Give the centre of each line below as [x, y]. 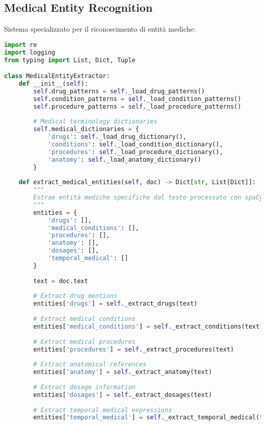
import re [21, 45]
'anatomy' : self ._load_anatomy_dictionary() [124, 159]
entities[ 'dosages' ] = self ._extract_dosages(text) [123, 395]
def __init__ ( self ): [53, 83]
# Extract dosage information [84, 387]
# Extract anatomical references [90, 365]
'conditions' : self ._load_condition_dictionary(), [135, 144]
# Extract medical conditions [84, 319]
